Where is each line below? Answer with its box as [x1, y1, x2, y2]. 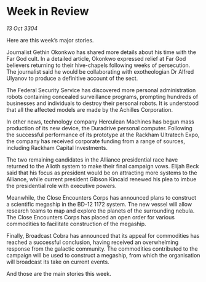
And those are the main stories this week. [6, 270, 112, 277]
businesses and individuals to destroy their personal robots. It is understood [6, 100, 199, 107]
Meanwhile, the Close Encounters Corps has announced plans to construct [6, 194, 197, 201]
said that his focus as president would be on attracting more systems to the [6, 169, 197, 176]
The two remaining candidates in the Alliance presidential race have [6, 155, 178, 163]
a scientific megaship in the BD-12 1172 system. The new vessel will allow [6, 200, 192, 208]
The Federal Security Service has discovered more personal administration [6, 86, 196, 93]
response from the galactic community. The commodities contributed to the [6, 245, 198, 253]
